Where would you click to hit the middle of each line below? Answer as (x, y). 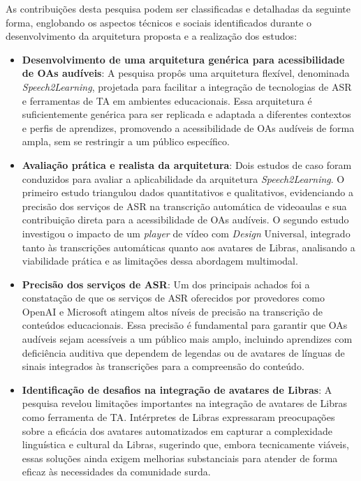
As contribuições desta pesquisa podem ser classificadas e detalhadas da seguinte (178, 8)
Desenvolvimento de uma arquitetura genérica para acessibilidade (183, 59)
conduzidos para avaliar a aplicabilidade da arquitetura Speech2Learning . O (183, 178)
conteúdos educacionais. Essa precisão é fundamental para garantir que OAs (185, 325)
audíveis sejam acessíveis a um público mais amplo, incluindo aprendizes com (187, 339)
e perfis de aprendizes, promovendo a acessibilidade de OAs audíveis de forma (188, 127)
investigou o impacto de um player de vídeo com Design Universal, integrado (186, 233)
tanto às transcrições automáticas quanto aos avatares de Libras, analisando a (189, 247)
